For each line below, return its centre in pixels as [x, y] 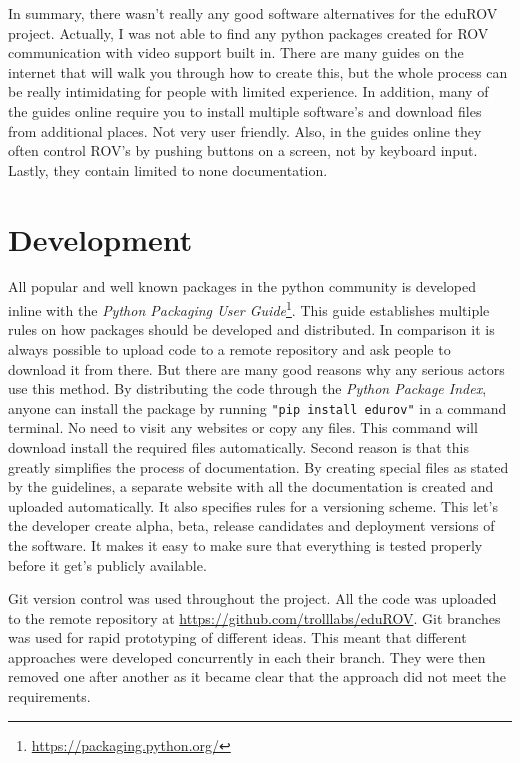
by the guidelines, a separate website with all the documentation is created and [251, 486]
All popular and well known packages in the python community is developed [242, 286]
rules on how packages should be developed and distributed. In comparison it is [251, 329]
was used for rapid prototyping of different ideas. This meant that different [237, 637]
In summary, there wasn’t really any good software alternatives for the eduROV [253, 13]
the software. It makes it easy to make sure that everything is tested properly [245, 544]
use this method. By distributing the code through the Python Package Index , [247, 388]
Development [100, 238]
